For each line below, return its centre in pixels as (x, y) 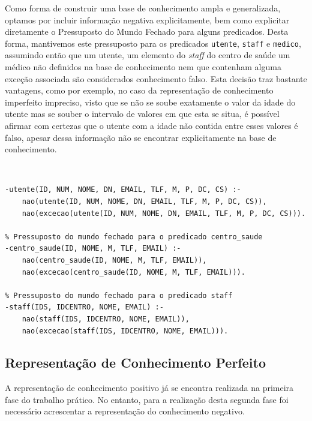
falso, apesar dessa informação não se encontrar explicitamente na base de (141, 137)
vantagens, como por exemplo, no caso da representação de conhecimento (139, 90)
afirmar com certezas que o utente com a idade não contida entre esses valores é (151, 125)
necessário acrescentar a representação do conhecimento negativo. (125, 411)
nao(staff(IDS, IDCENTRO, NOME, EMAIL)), (106, 319)
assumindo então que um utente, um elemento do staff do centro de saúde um (148, 55)
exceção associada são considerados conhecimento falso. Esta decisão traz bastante (156, 78)
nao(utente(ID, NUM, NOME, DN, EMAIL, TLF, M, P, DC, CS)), (144, 201)
